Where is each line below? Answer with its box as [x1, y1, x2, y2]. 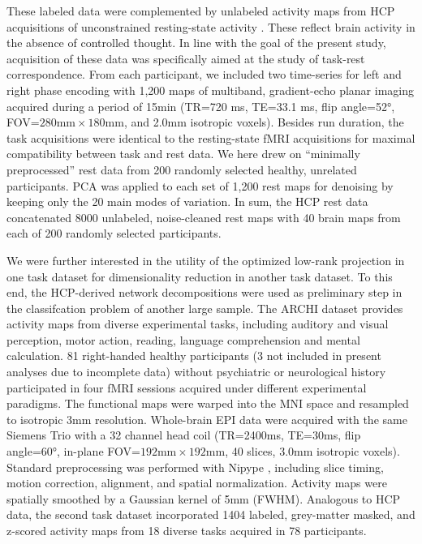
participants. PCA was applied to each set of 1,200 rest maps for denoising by [6, 177, 394, 194]
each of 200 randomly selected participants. [6, 225, 222, 242]
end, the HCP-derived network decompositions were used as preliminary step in [6, 284, 403, 301]
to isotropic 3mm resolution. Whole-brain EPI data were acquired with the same [6, 410, 407, 427]
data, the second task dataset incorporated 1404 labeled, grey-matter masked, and [6, 506, 416, 523]
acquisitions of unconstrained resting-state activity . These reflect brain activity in [6, 18, 416, 35]
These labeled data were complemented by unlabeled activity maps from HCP [6, 2, 395, 19]
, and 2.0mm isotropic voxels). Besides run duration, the [123, 114, 404, 131]
